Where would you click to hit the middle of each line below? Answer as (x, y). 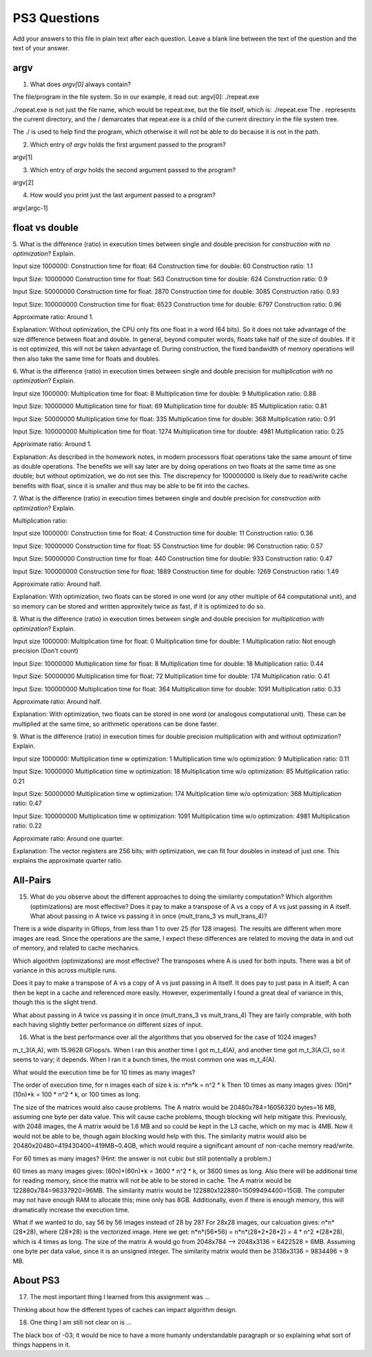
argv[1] (23, 157)
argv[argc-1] (30, 207)
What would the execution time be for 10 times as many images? (104, 1072)
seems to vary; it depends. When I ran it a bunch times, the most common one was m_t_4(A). (145, 1060)
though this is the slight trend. (55, 1002)
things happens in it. (42, 1345)
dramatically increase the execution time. (71, 1210)
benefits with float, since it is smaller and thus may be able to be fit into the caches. (131, 485)
